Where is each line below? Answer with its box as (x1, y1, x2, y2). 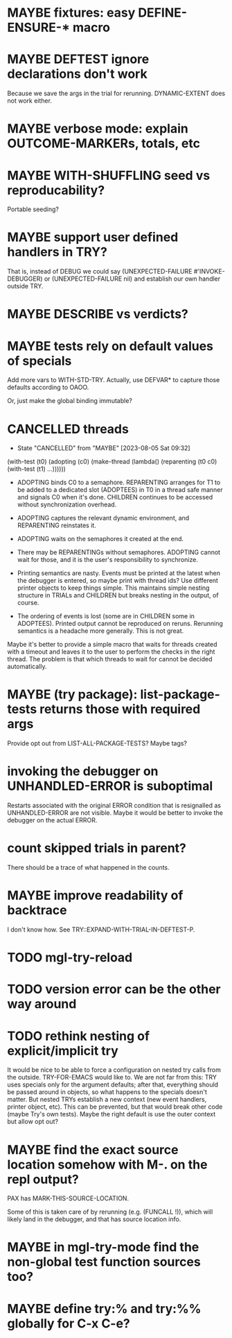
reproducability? (7, 182, 105, 198)
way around (7, 996, 77, 1012)
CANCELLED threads (7, 421, 130, 437)
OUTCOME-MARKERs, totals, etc (7, 135, 201, 151)
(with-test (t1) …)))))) (7, 465, 66, 473)
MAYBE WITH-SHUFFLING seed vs (7, 167, 211, 183)
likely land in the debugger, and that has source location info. (7, 1215, 181, 1223)
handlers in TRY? (7, 245, 107, 260)
